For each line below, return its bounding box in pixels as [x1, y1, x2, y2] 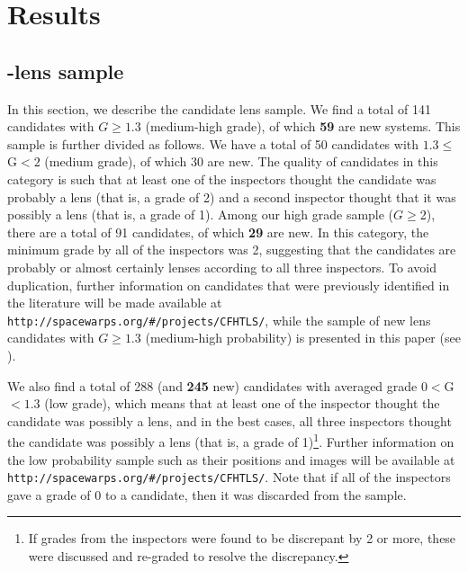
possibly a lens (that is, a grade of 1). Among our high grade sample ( [7, 205, 394, 224]
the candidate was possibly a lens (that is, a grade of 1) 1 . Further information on [7, 430, 454, 451]
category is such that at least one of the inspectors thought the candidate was [7, 169, 436, 188]
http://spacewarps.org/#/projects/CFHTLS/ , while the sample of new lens [7, 310, 431, 329]
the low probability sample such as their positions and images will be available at [7, 450, 455, 468]
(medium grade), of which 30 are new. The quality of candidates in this [44, 152, 438, 171]
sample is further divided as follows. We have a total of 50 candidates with [7, 134, 419, 153]
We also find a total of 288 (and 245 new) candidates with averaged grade [7, 376, 418, 395]
